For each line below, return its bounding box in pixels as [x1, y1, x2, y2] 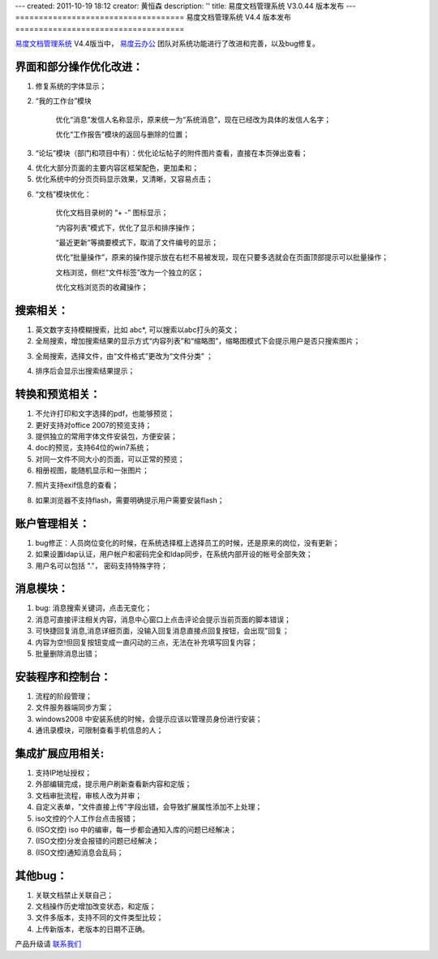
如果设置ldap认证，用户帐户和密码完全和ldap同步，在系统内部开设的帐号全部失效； [35, 549, 313, 559]
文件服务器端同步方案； [35, 702, 114, 712]
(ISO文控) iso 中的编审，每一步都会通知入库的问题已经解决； [35, 824, 237, 834]
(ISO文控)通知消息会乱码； [35, 847, 124, 857]
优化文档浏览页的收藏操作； [55, 283, 148, 292]
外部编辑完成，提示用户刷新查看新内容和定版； [35, 780, 192, 789]
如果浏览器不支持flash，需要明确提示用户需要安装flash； [35, 495, 225, 505]
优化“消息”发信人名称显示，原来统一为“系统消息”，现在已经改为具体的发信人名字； [55, 114, 332, 124]
